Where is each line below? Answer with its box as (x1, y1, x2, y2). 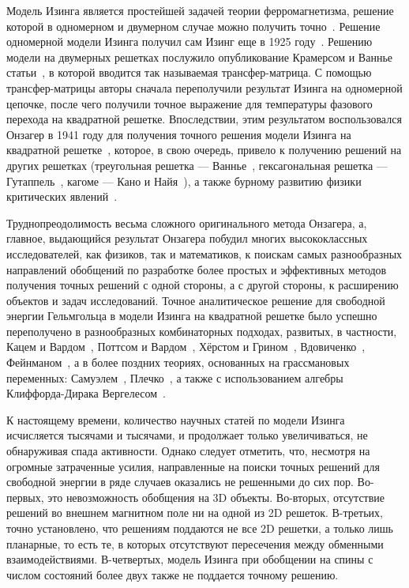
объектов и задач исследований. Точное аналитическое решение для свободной (6, 292, 385, 308)
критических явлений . (6, 188, 118, 205)
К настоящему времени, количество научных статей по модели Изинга (6, 411, 345, 428)
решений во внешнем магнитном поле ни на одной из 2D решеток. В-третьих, (6, 504, 383, 521)
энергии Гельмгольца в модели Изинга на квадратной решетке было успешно (6, 307, 377, 324)
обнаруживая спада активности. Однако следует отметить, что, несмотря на (6, 443, 370, 459)
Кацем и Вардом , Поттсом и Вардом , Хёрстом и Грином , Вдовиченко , (6, 338, 366, 355)
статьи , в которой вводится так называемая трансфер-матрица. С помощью (6, 64, 372, 81)
